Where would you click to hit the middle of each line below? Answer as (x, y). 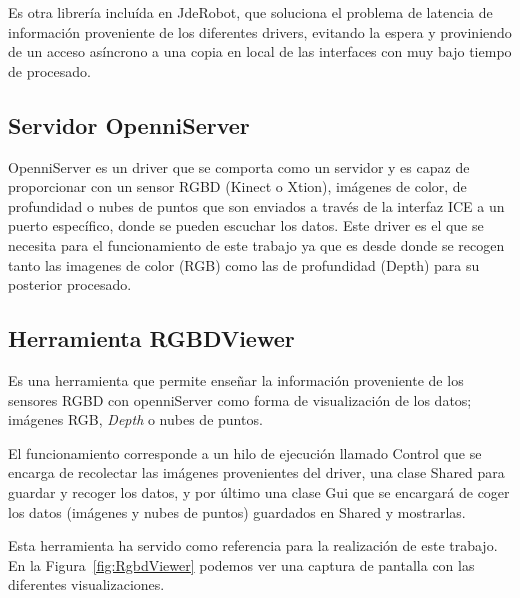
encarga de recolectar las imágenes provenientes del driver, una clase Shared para (256, 472)
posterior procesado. (70, 284)
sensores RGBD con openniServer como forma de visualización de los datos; (240, 399)
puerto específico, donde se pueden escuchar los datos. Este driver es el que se (246, 225)
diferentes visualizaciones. (86, 584)
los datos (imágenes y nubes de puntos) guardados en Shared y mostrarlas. (237, 511)
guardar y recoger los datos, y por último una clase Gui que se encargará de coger (259, 491)
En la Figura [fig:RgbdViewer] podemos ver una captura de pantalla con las (241, 564)
